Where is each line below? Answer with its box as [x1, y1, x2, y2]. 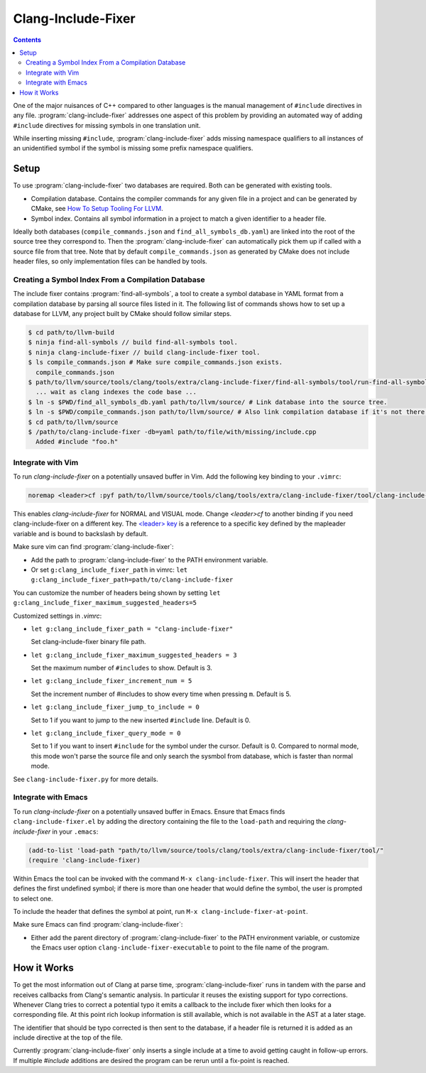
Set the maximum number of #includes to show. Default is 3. [31, 664, 213, 672]
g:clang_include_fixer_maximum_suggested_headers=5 [13, 599, 197, 607]
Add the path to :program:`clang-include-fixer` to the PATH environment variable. [31, 555, 268, 564]
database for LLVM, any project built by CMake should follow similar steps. [13, 310, 232, 318]
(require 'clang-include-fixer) [28, 856, 141, 864]
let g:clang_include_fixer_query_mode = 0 [31, 729, 181, 738]
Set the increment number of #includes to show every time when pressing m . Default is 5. [31, 690, 291, 698]
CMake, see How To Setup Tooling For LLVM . [31, 205, 163, 213]
